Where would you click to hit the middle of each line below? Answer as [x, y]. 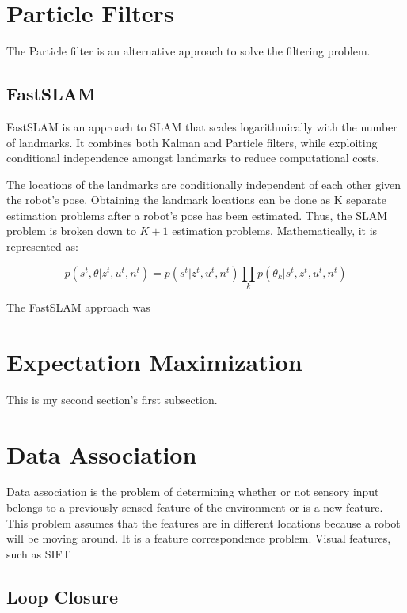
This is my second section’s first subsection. [112, 399]
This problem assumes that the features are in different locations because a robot [203, 522]
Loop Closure [63, 596]
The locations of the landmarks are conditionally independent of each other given [204, 184]
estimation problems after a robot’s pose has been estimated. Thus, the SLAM [197, 215]
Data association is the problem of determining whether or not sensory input [193, 492]
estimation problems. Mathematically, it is [275, 231]
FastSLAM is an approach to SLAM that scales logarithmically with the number [202, 126]
